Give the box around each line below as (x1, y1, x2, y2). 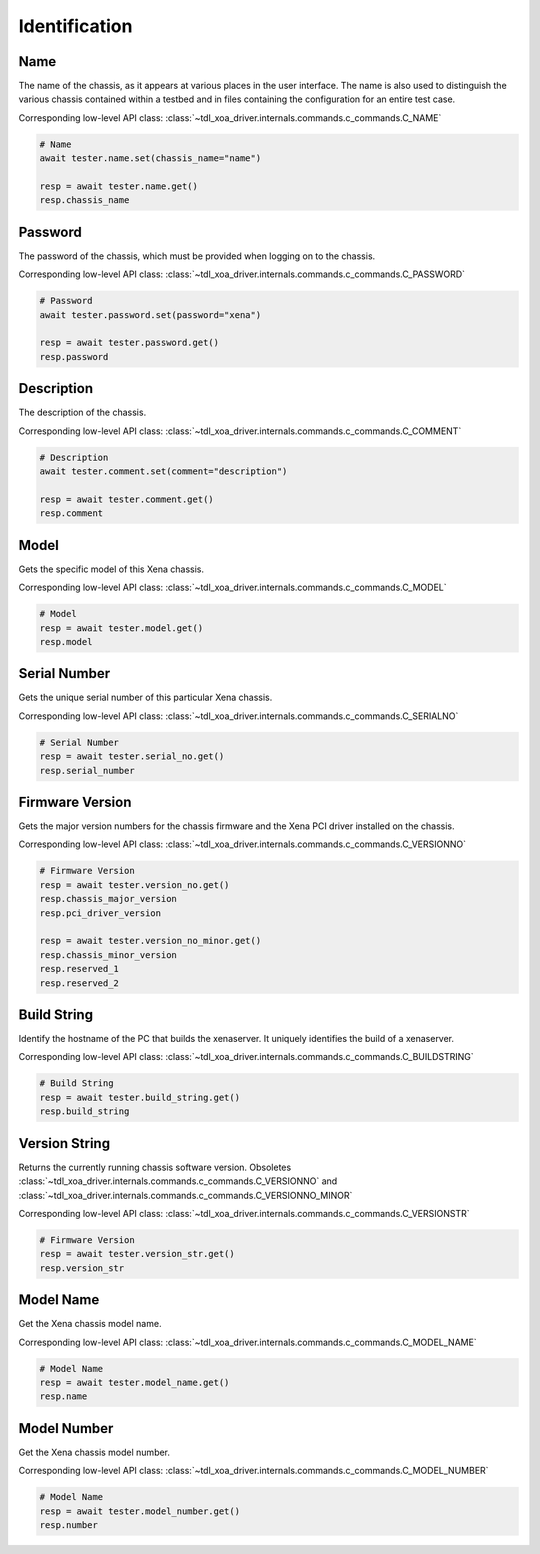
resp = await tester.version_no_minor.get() (39, 935, 262, 947)
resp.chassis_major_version (39, 893, 177, 905)
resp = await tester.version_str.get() (39, 1248, 235, 1260)
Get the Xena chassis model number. (18, 1446, 170, 1458)
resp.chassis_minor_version (39, 949, 177, 960)
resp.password (39, 351, 109, 362)
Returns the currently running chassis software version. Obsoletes (18, 1161, 292, 1173)
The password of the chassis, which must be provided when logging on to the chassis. (18, 250, 376, 262)
